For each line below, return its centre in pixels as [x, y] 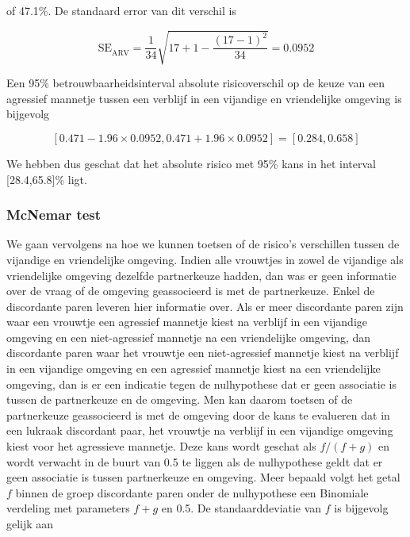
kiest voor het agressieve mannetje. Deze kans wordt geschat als [161, 446]
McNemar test [54, 215]
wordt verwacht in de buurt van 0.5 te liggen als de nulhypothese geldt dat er [195, 461]
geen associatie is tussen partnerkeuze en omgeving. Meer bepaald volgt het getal [203, 477]
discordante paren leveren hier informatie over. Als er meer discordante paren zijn [205, 306]
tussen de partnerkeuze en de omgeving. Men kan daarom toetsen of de [180, 399]
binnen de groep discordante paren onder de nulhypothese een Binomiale [192, 492]
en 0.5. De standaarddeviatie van [241, 508]
